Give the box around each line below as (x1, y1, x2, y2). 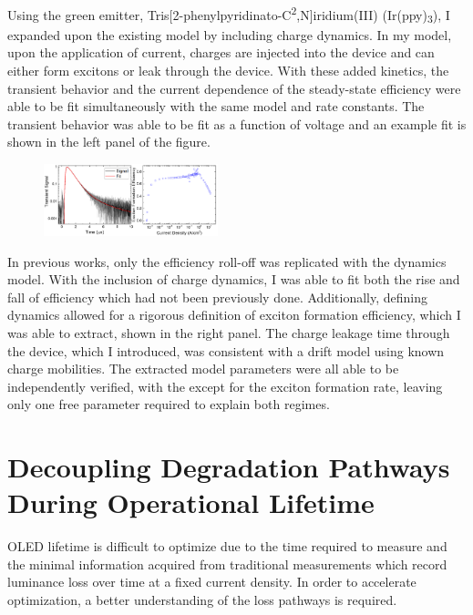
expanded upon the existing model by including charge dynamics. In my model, (7, 25, 452, 44)
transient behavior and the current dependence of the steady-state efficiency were (7, 78, 461, 97)
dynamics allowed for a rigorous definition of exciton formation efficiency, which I (7, 305, 461, 324)
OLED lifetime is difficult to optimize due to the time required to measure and (7, 537, 447, 556)
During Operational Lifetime (7, 484, 375, 521)
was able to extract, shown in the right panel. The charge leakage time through (7, 323, 450, 342)
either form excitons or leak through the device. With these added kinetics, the (7, 60, 449, 79)
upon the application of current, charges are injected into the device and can (7, 43, 435, 62)
